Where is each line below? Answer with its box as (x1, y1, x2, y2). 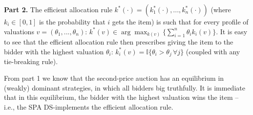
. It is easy (216, 26, 248, 36)
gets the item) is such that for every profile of (112, 17, 249, 26)
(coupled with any (186, 46, 240, 56)
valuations (4, 26, 34, 36)
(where (211, 4, 231, 14)
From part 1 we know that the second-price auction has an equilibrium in (4, 73, 224, 83)
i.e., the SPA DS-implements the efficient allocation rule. (4, 101, 173, 112)
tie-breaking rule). (4, 56, 58, 67)
